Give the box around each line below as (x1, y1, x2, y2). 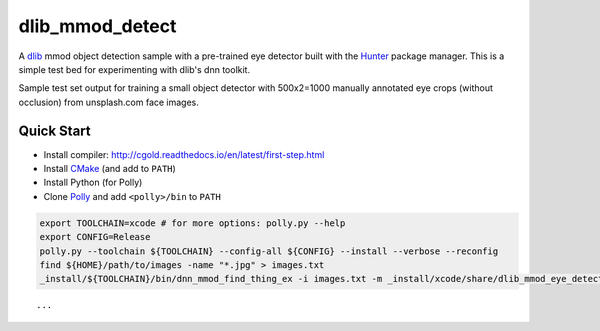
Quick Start (18, 122, 91, 139)
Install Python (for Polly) (43, 176, 143, 189)
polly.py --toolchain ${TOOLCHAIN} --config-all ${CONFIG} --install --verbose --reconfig (39, 245, 499, 257)
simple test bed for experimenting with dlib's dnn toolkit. (18, 63, 250, 75)
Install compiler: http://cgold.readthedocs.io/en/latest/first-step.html (43, 148, 325, 160)
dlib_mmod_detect (18, 15, 177, 37)
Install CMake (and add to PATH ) (43, 163, 177, 175)
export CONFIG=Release (39, 231, 151, 243)
